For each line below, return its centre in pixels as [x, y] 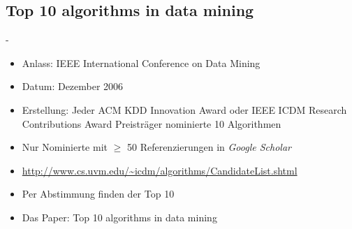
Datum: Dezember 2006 [73, 86]
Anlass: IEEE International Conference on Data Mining [141, 62]
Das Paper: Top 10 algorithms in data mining [119, 217]
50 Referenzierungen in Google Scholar [209, 147]
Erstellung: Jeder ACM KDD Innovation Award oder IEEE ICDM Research [184, 109]
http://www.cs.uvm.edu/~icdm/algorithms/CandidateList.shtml [160, 170]
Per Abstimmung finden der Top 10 [98, 194]
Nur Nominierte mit [65, 147]
